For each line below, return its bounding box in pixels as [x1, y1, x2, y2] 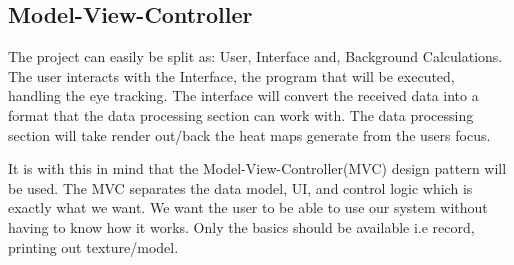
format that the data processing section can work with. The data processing [8, 104, 474, 125]
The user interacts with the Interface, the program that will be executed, [8, 65, 455, 86]
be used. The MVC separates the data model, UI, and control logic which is [8, 177, 473, 198]
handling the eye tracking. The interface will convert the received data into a [8, 85, 479, 106]
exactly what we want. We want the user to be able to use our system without [8, 197, 488, 218]
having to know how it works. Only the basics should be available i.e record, [8, 216, 475, 237]
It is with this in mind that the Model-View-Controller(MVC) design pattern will [8, 158, 507, 179]
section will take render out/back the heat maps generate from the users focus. [8, 124, 491, 145]
